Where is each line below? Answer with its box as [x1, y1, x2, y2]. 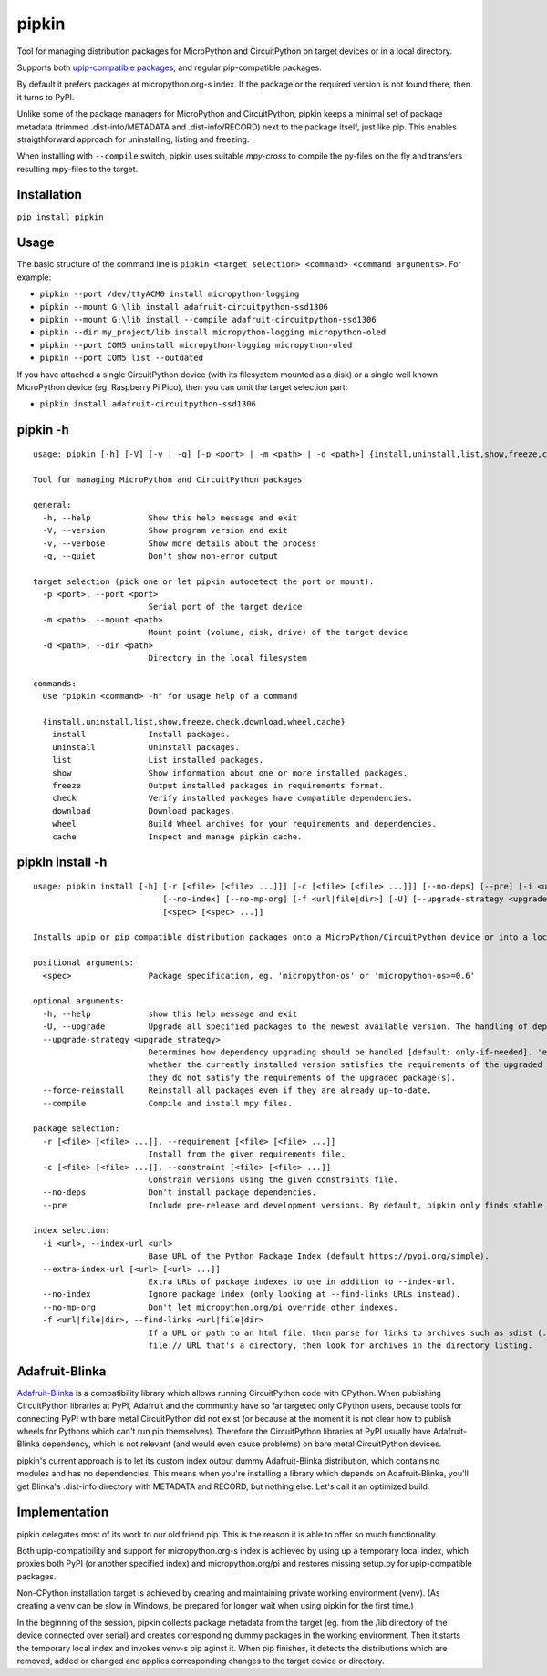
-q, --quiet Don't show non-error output [42, 550, 278, 560]
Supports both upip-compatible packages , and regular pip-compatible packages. [16, 62, 323, 73]
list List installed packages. [51, 755, 264, 766]
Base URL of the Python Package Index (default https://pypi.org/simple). [148, 1251, 490, 1261]
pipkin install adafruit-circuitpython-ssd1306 [39, 399, 257, 409]
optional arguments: [33, 996, 125, 1006]
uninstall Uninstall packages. [51, 742, 241, 752]
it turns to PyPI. [16, 91, 75, 102]
